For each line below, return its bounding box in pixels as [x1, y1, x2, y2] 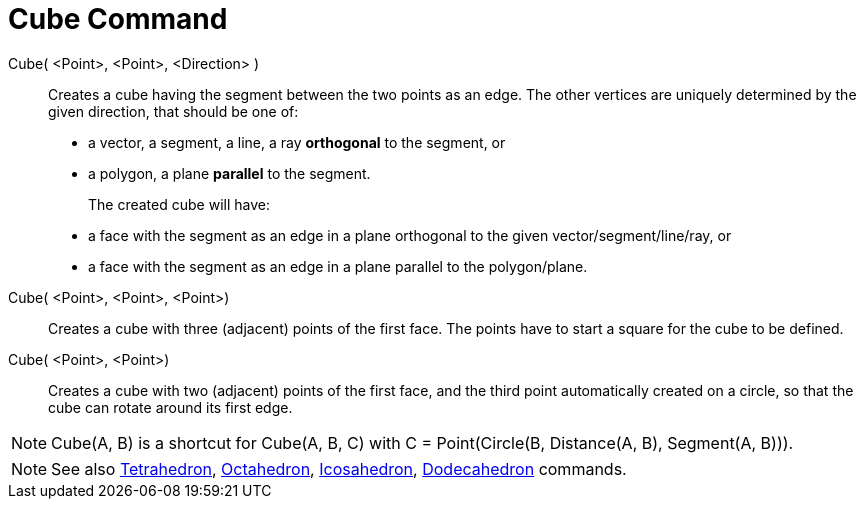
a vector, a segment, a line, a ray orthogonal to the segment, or [88, 133, 506, 151]
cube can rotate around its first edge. [48, 398, 293, 416]
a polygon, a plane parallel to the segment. [88, 164, 371, 182]
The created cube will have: [88, 195, 270, 213]
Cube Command [8, 2, 228, 36]
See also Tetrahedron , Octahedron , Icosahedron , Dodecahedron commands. [51, 458, 627, 479]
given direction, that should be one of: [48, 102, 299, 120]
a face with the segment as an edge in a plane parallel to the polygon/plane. [88, 257, 588, 275]
